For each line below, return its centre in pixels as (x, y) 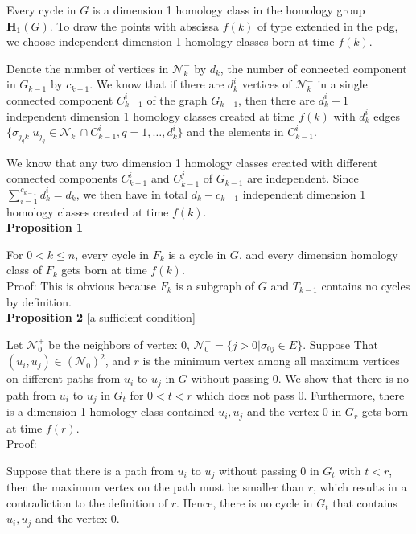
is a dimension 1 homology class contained (111, 411)
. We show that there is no (344, 378)
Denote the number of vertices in (88, 68)
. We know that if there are (157, 84)
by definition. (39, 301)
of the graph (177, 99)
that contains (365, 502)
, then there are (277, 99)
